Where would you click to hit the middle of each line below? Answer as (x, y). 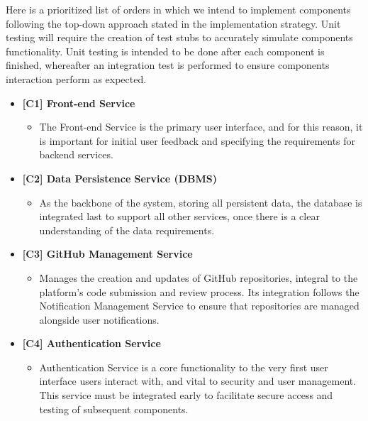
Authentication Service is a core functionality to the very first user (184, 367)
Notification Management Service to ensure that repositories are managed (199, 306)
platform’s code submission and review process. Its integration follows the (199, 291)
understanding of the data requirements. (127, 230)
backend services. (76, 154)
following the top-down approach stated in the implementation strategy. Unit (173, 23)
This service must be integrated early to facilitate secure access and (186, 395)
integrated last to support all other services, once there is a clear (179, 216)
